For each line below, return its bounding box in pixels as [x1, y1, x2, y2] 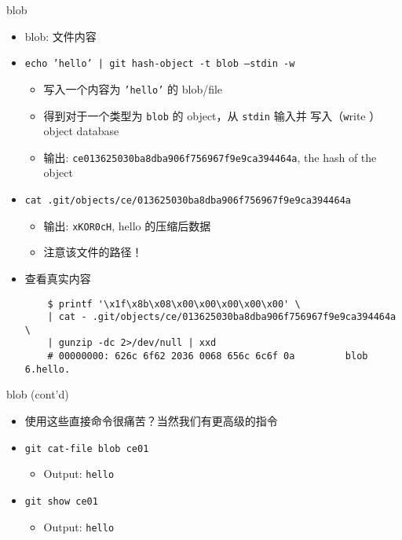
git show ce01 [24, 495, 98, 507]
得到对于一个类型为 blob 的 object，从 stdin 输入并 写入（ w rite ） [43, 107, 381, 123]
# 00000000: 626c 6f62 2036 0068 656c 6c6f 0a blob [47, 351, 368, 362]
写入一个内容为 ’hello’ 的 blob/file [43, 80, 223, 97]
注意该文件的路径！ [43, 244, 143, 260]
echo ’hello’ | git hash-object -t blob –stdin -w [24, 58, 295, 70]
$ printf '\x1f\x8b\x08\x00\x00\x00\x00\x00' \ [47, 298, 301, 310]
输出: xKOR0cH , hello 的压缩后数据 [43, 217, 211, 233]
